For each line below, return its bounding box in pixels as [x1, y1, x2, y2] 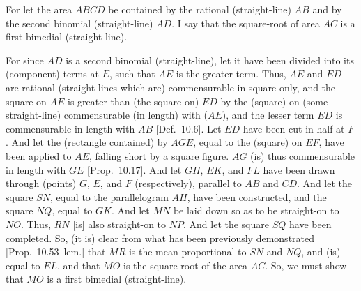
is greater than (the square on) [68, 94, 199, 108]
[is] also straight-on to [72, 216, 167, 231]
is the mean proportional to [128, 244, 247, 259]
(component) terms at [6, 66, 99, 81]
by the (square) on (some [220, 94, 328, 108]
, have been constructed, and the [187, 189, 327, 204]
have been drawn [263, 162, 335, 177]
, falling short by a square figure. [89, 148, 229, 163]
